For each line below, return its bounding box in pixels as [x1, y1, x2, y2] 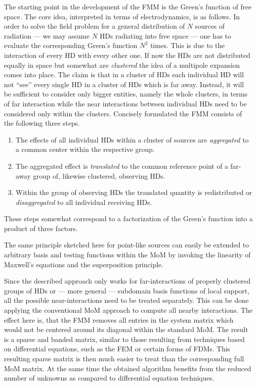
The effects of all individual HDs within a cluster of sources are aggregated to [15, 134, 249, 145]
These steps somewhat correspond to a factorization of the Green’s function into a [4, 213, 253, 224]
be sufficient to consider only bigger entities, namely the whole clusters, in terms [4, 89, 248, 99]
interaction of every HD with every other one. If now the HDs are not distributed [4, 49, 251, 60]
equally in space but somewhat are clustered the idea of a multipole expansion [4, 59, 240, 70]
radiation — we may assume [4, 30, 90, 41]
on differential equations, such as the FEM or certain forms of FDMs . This [4, 343, 230, 354]
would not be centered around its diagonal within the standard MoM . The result [4, 324, 248, 335]
